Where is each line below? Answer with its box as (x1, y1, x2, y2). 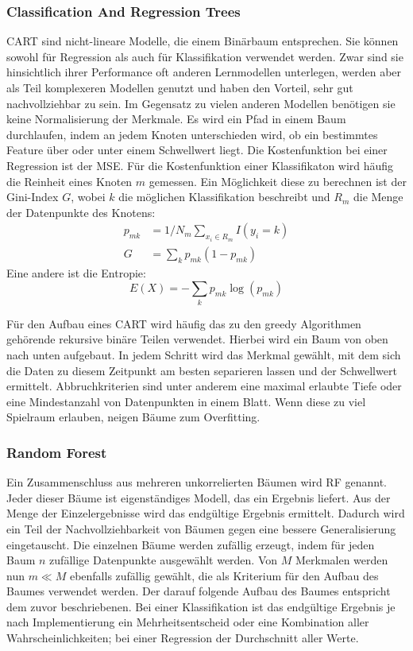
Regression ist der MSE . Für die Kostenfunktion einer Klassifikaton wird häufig (6, 157, 394, 173)
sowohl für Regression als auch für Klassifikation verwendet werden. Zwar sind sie (6, 48, 403, 64)
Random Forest (6, 442, 107, 462)
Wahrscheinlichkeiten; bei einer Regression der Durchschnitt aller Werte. (6, 630, 359, 646)
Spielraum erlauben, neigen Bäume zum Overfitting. (6, 409, 261, 425)
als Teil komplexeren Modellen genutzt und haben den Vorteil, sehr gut (6, 79, 353, 95)
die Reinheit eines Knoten (6, 172, 133, 189)
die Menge (353, 188, 403, 205)
